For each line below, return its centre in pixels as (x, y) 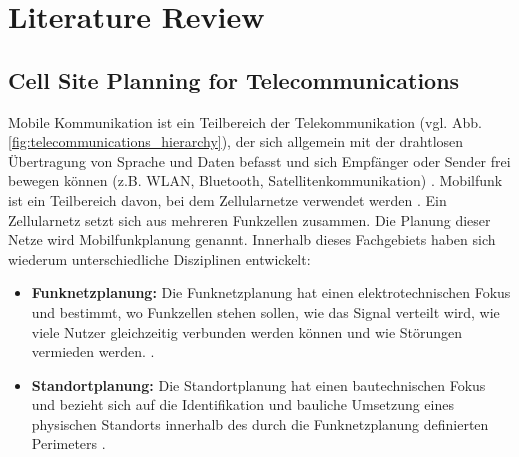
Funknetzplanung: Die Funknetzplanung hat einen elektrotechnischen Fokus (271, 292)
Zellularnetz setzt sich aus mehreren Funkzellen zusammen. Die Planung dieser (249, 219)
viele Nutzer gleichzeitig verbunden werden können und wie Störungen (247, 331)
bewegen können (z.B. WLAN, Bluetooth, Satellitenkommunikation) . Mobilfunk (255, 180)
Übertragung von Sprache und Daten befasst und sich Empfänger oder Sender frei (259, 160)
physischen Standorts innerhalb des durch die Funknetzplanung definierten (260, 423)
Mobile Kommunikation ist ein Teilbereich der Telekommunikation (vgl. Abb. (245, 121)
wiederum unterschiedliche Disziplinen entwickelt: (159, 258)
